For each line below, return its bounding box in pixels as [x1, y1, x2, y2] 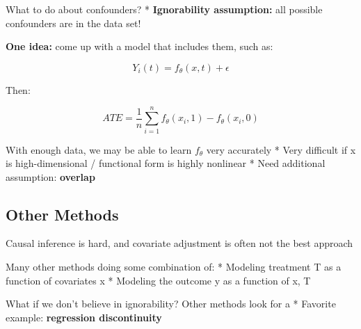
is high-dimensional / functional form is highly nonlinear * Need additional [6, 156, 326, 170]
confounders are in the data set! [6, 15, 141, 30]
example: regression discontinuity [6, 310, 162, 324]
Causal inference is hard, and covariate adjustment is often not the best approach [6, 236, 353, 250]
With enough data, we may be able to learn [6, 142, 192, 157]
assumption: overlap [6, 169, 95, 184]
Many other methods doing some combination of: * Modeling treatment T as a [6, 259, 342, 274]
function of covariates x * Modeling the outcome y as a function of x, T [6, 273, 311, 287]
